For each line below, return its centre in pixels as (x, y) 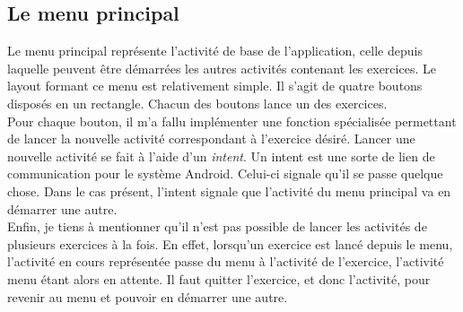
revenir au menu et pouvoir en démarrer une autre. (148, 296)
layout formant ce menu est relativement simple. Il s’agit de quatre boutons (215, 86)
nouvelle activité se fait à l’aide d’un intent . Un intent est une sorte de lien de (221, 156)
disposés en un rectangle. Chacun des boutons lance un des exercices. (197, 103)
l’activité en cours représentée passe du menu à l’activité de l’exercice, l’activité (226, 261)
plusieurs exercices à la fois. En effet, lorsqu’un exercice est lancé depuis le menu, (230, 243)
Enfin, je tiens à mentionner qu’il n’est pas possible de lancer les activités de (217, 226)
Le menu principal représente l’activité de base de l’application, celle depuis (215, 51)
